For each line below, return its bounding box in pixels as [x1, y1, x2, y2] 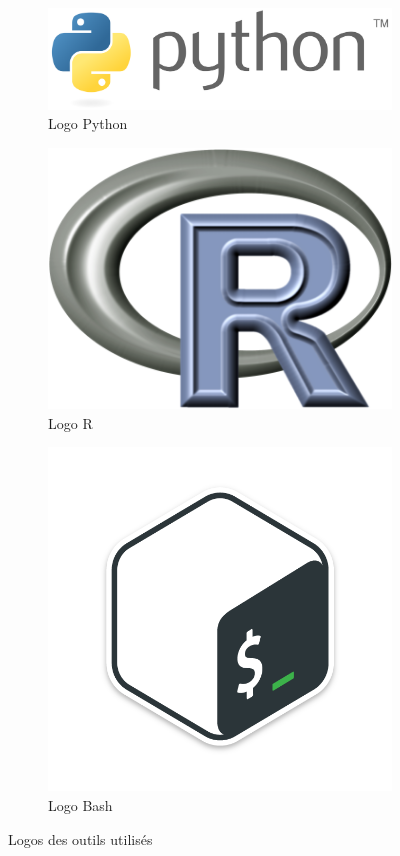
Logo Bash [48, 795, 113, 816]
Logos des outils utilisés [8, 828, 153, 849]
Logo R [48, 412, 93, 433]
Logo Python [48, 113, 128, 134]
